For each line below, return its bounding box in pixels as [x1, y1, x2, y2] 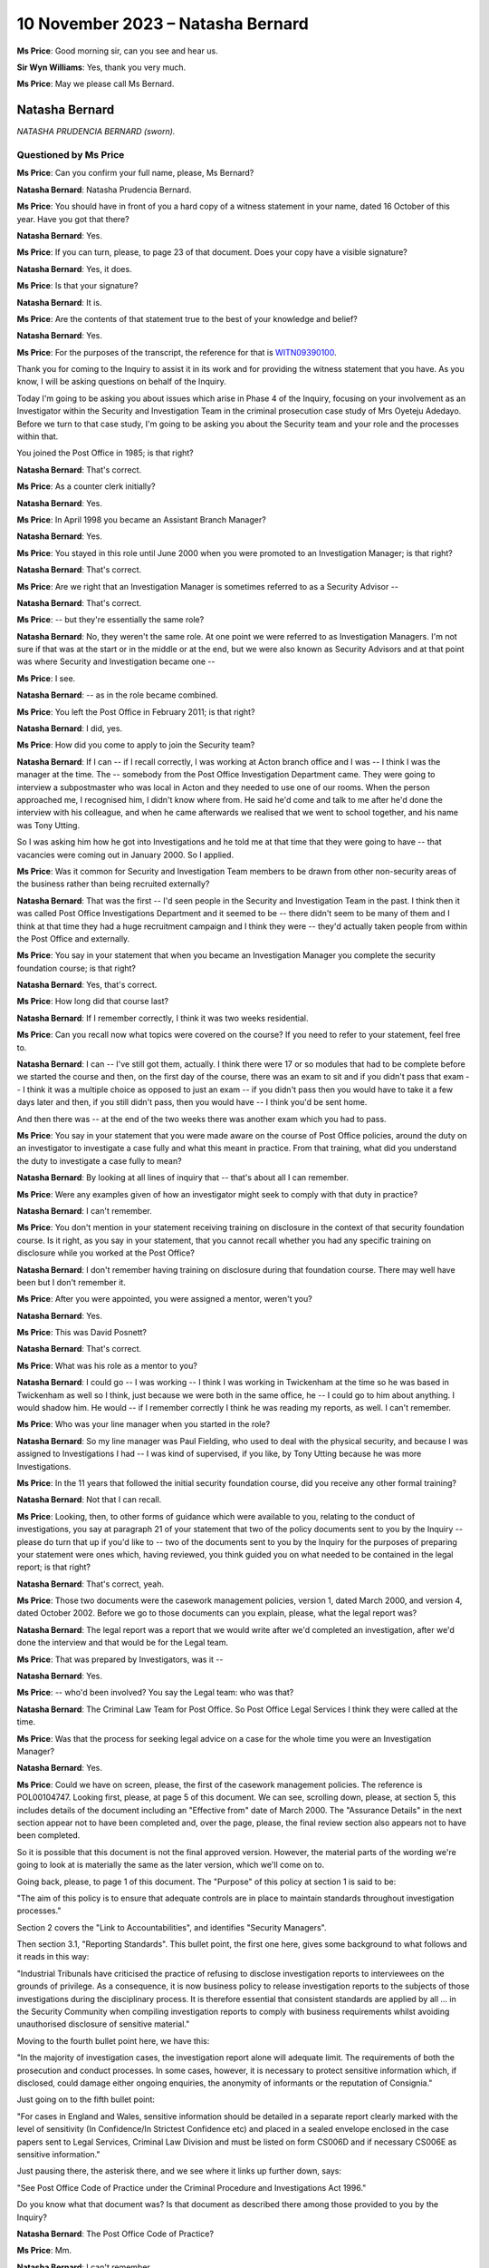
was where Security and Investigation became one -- [16, 656, 216, 667]
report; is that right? [16, 1561, 91, 1573]
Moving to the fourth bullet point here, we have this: [16, 2035, 210, 2046]
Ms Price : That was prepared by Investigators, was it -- [16, 1654, 224, 1665]
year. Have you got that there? [16, 213, 130, 224]
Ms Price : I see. [16, 672, 76, 684]
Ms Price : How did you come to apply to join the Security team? [16, 739, 255, 750]
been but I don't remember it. [16, 1276, 126, 1287]
